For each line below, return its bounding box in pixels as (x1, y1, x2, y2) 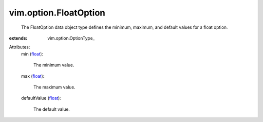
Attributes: (9, 44, 30, 50)
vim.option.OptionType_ (47, 35, 95, 41)
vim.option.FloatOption (9, 7, 106, 18)
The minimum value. (33, 62, 74, 68)
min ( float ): (21, 51, 43, 57)
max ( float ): (21, 73, 45, 79)
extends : (9, 35, 28, 41)
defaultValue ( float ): (21, 95, 61, 101)
